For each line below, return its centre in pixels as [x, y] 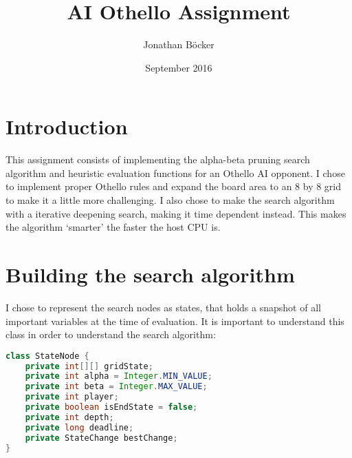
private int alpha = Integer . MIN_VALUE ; [119, 376]
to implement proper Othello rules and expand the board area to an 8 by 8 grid [174, 186]
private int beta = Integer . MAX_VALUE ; [116, 387]
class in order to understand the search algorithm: [111, 334]
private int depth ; [69, 417]
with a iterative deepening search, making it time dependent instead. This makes [176, 213]
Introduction [67, 126]
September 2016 [179, 67]
